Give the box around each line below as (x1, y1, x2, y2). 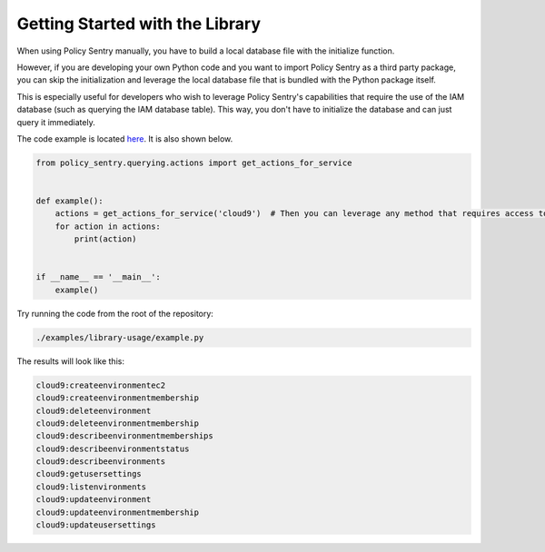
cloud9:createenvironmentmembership (35, 393, 200, 403)
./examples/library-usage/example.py (35, 332, 204, 342)
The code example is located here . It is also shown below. (16, 133, 233, 144)
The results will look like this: (16, 355, 124, 367)
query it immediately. (16, 116, 95, 127)
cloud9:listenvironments (35, 481, 147, 492)
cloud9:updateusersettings (35, 520, 156, 530)
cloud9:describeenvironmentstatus (35, 443, 190, 454)
